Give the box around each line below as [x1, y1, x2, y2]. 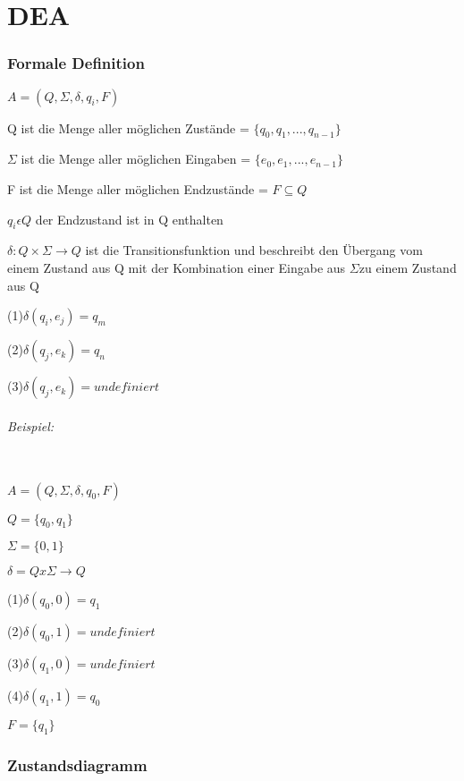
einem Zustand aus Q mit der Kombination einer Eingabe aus [7, 258, 346, 276]
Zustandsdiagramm [7, 754, 148, 777]
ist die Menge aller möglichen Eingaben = [21, 149, 251, 168]
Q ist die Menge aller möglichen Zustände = [7, 118, 249, 137]
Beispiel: [7, 416, 55, 435]
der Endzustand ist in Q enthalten [35, 209, 224, 228]
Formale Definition [7, 52, 145, 74]
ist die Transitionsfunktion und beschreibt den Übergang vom [85, 241, 423, 259]
